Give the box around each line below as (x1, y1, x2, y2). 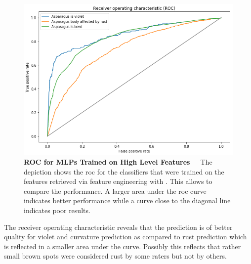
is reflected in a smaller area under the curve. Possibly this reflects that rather (4, 241, 241, 251)
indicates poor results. (24, 205, 90, 216)
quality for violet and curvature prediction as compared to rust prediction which (4, 231, 247, 242)
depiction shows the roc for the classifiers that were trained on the (24, 166, 224, 176)
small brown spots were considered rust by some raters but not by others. (4, 251, 227, 261)
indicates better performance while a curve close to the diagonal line (24, 195, 231, 206)
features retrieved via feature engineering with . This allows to (24, 176, 212, 186)
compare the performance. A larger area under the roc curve (24, 185, 207, 196)
